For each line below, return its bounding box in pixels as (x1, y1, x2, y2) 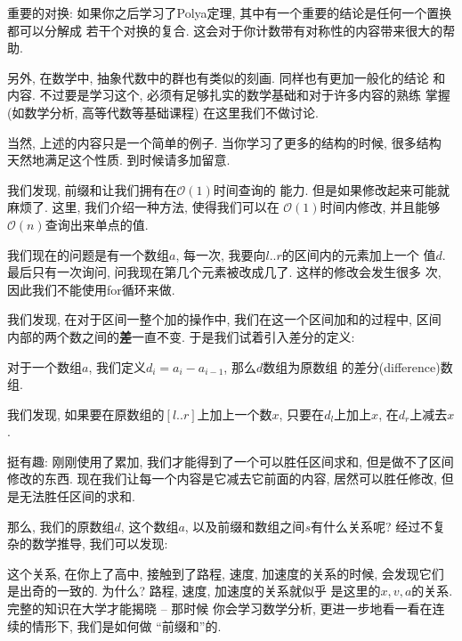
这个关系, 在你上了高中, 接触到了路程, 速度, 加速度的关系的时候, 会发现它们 (7, 564, 444, 582)
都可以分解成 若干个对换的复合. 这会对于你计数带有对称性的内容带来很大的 (7, 20, 443, 39)
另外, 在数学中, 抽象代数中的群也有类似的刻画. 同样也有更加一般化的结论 (7, 68, 429, 86)
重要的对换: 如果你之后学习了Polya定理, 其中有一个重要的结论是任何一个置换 (7, 4, 452, 21)
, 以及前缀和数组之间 (184, 516, 305, 535)
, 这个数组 (120, 516, 179, 535)
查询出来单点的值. (45, 215, 149, 233)
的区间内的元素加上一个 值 (281, 245, 436, 264)
